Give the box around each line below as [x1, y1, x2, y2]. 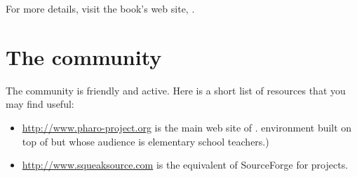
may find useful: [6, 97, 74, 111]
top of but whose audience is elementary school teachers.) [22, 134, 269, 148]
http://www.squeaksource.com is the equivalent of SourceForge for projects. [22, 157, 349, 172]
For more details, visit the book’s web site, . [6, 1, 195, 15]
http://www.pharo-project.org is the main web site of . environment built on [22, 120, 352, 134]
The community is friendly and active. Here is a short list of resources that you [6, 83, 346, 97]
